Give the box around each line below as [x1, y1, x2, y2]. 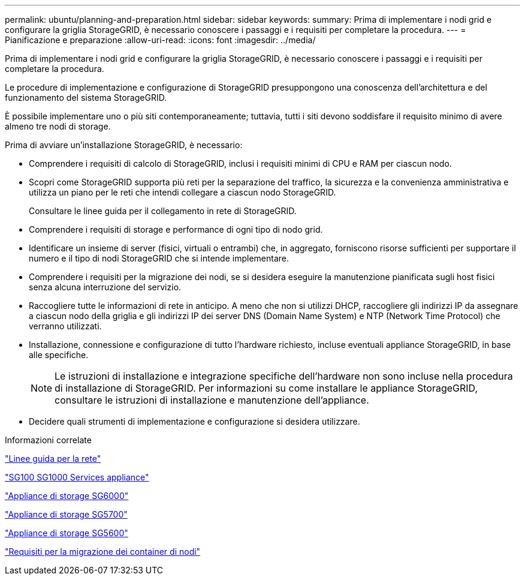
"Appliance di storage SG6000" [5, 491, 129, 501]
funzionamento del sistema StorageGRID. [5, 92, 167, 103]
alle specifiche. [29, 350, 89, 360]
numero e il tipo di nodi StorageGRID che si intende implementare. [29, 253, 289, 263]
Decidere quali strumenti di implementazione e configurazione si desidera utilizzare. [29, 416, 360, 426]
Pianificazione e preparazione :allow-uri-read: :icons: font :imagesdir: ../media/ [5, 35, 316, 45]
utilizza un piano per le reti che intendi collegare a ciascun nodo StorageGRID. [29, 187, 336, 197]
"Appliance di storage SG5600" [5, 528, 128, 538]
